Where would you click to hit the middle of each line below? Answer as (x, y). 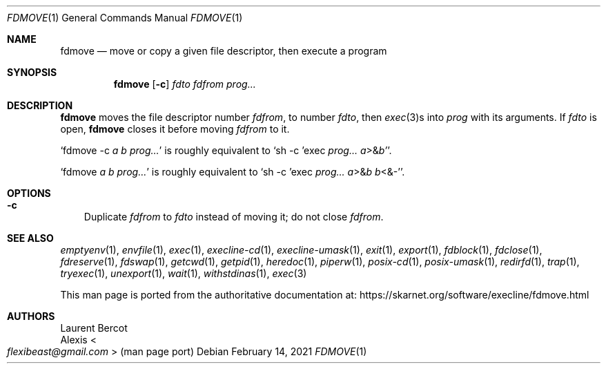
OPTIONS (29, 193)
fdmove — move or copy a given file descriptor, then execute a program (224, 51)
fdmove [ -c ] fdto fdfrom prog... (185, 84)
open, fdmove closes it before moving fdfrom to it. (175, 129)
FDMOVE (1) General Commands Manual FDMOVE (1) (125, 18)
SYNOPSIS (32, 72)
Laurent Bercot (94, 328)
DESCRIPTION (40, 105)
